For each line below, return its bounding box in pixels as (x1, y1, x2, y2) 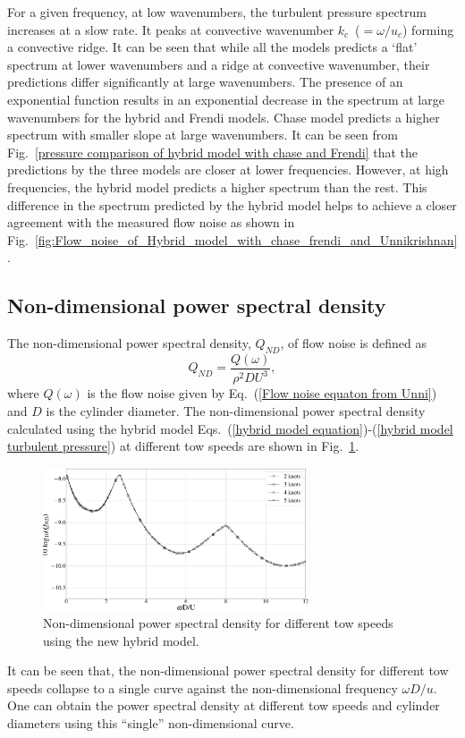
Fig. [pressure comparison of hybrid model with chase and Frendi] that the (7, 142, 418, 161)
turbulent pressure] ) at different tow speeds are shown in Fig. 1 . (7, 437, 359, 455)
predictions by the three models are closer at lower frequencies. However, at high (7, 160, 449, 179)
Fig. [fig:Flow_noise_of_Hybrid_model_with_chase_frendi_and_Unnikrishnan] (7, 230, 458, 249)
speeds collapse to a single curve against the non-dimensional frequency (7, 678, 398, 697)
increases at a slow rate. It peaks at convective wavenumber (7, 20, 334, 38)
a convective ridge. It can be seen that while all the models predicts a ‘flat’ (7, 38, 418, 56)
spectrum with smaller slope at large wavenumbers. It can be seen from (7, 125, 398, 144)
